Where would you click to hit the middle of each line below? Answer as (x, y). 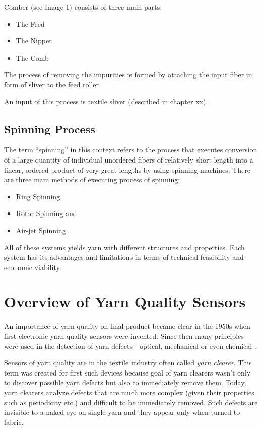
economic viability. (33, 267)
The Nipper (34, 41)
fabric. (14, 422)
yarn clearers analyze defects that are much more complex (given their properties (129, 392)
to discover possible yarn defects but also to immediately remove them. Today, (125, 382)
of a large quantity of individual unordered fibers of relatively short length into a (129, 159)
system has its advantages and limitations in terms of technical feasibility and (124, 257)
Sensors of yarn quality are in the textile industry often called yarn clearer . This (128, 363)
